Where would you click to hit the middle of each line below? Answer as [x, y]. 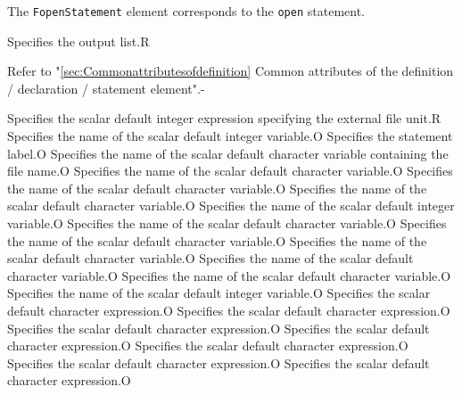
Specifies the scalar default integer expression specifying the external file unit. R [224, 118]
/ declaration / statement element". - [106, 88]
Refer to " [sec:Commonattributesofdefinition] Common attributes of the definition [231, 71]
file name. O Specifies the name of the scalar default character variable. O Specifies [230, 171]
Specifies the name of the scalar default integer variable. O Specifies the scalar [219, 293]
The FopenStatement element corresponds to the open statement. [186, 11]
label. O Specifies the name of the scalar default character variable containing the [228, 153]
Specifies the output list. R [78, 41]
